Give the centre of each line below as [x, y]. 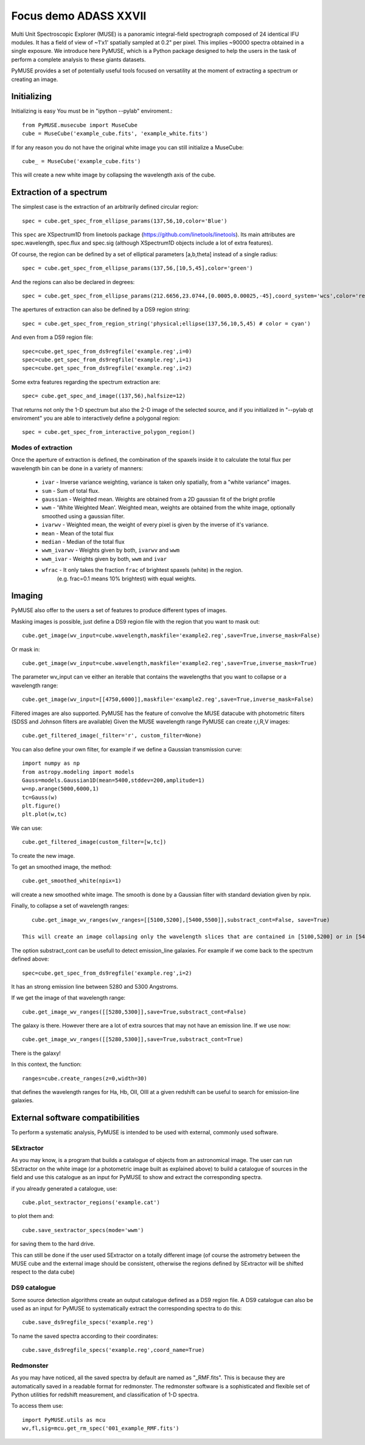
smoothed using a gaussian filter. [83, 516]
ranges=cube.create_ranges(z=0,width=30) [85, 1078]
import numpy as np [51, 763]
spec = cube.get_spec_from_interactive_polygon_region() [109, 432]
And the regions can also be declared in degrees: [73, 282]
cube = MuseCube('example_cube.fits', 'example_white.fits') [115, 134]
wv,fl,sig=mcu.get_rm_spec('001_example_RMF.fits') [101, 1429]
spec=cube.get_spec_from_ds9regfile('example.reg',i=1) [107, 360]
